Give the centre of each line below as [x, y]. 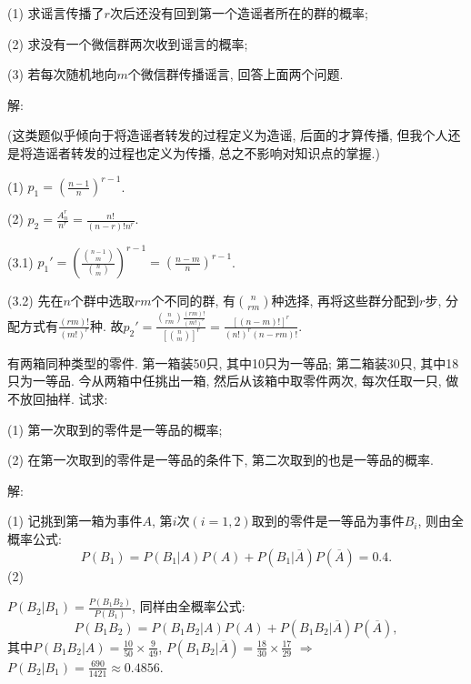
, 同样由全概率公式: [189, 606]
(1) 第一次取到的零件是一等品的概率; [115, 429]
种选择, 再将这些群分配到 [346, 301]
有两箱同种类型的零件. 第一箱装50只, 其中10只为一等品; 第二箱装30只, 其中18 [233, 362]
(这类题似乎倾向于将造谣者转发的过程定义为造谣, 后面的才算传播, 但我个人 [228, 135]
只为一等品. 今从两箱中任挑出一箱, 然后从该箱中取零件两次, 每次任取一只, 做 [233, 381]
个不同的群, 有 [194, 301]
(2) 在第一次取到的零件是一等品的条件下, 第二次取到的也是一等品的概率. [220, 460]
